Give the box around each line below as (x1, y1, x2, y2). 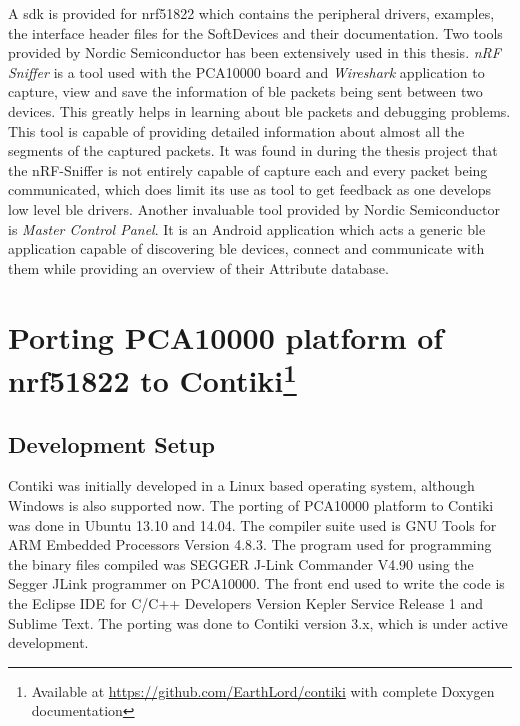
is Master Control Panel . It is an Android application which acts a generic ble (8, 218, 486, 239)
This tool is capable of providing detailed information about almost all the (8, 120, 465, 141)
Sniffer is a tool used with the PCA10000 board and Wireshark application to (8, 61, 485, 82)
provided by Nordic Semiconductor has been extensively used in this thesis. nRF (8, 42, 501, 63)
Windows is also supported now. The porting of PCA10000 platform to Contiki (8, 495, 494, 515)
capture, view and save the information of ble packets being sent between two (8, 81, 483, 102)
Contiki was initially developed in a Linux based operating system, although (8, 475, 475, 496)
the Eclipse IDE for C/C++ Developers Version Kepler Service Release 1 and (8, 592, 484, 613)
